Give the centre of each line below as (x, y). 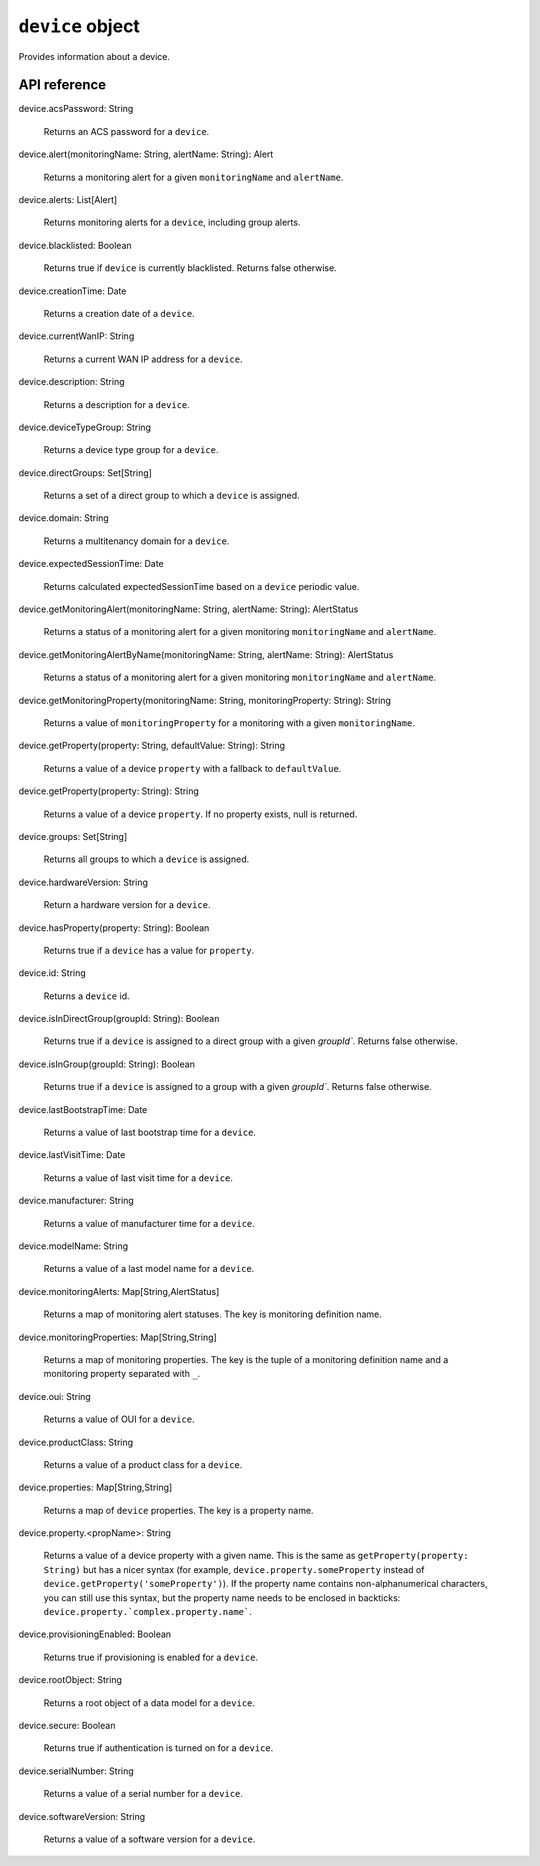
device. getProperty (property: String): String (109, 791)
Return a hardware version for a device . (127, 905)
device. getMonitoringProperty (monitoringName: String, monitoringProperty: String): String (205, 700)
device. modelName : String (73, 1246)
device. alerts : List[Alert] (68, 200)
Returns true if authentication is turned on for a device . (158, 1748)
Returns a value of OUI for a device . (119, 1419)
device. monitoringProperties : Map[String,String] (117, 1337)
